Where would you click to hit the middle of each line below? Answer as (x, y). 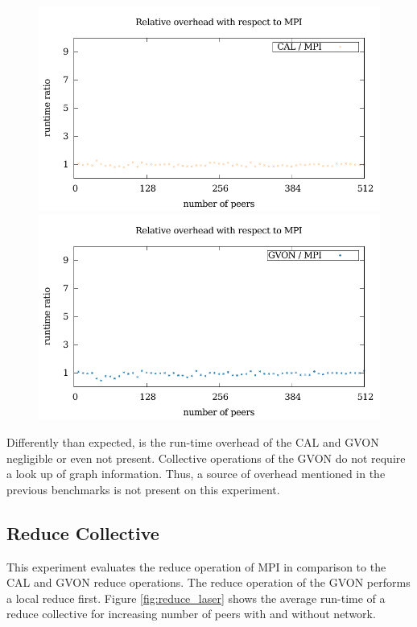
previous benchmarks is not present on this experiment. (143, 489)
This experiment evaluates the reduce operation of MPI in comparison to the (196, 566)
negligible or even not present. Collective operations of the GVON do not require (206, 458)
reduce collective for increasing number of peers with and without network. (191, 614)
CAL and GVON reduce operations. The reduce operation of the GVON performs (208, 582)
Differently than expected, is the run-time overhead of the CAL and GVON (193, 441)
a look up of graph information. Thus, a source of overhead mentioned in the (196, 474)
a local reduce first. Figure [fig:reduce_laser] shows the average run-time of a (196, 598)
